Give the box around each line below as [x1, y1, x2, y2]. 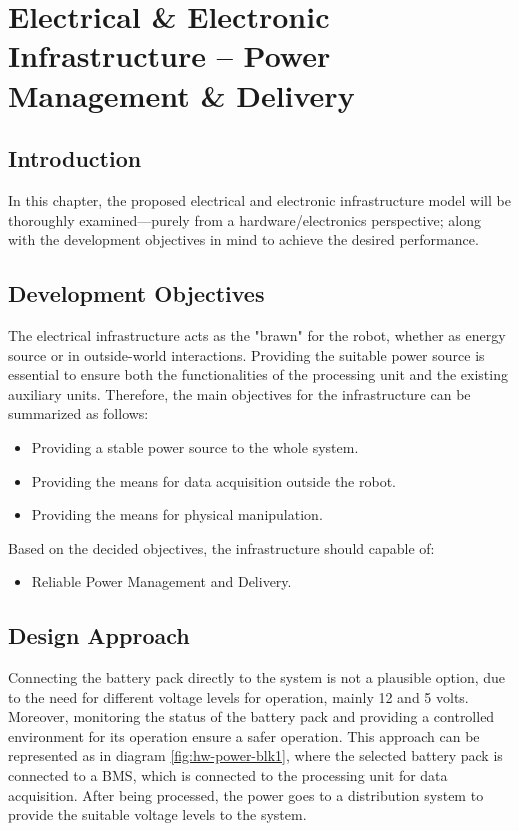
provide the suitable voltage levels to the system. [8, 804, 307, 825]
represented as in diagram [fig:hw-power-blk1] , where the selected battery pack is [8, 745, 503, 766]
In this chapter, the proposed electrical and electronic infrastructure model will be [8, 189, 511, 210]
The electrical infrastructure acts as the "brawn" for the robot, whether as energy [8, 324, 506, 345]
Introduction [8, 143, 142, 174]
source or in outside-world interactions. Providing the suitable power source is [8, 344, 485, 365]
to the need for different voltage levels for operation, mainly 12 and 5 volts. [8, 686, 469, 707]
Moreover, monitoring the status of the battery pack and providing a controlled [8, 706, 495, 727]
